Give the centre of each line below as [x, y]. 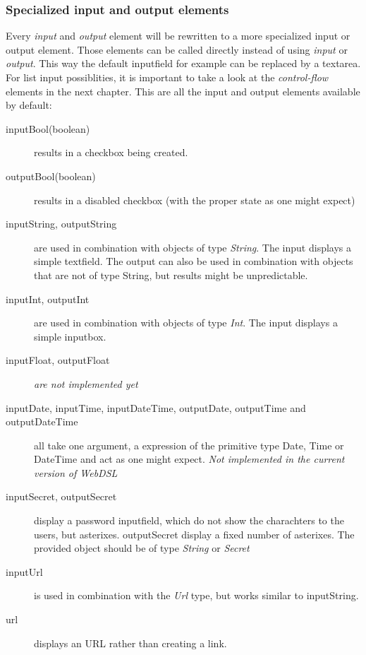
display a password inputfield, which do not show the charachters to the [189, 520]
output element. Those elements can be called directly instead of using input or [177, 49]
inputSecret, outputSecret [61, 496]
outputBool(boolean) [51, 176]
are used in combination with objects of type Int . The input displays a [186, 323]
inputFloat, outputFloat [58, 360]
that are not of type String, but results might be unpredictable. [171, 275]
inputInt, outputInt [48, 299]
